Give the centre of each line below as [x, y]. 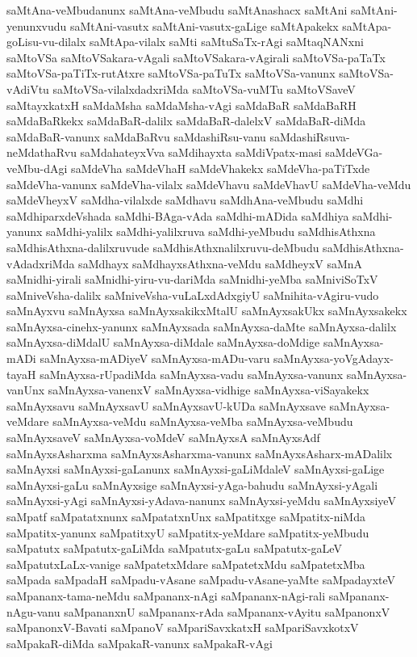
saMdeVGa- [354, 152]
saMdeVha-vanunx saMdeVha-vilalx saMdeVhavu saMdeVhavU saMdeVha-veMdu [209, 184]
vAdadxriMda [41, 263]
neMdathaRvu [42, 152]
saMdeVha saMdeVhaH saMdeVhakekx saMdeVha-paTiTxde [221, 168]
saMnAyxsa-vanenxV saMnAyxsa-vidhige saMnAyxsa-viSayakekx [208, 390]
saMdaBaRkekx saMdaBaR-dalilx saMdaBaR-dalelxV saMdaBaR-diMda [186, 121]
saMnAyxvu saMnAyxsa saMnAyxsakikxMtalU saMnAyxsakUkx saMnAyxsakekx [207, 311]
